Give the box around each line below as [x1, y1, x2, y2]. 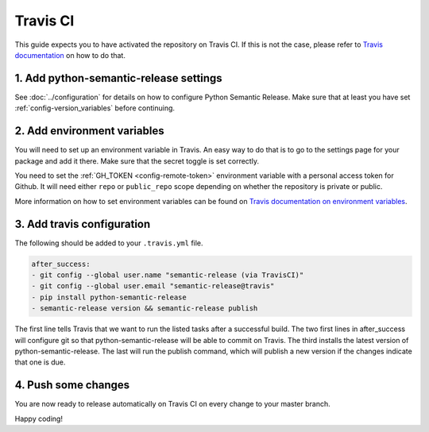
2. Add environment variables [14, 124, 164, 138]
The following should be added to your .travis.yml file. [14, 238, 203, 248]
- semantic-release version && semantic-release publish [31, 304, 258, 313]
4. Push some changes [14, 378, 130, 392]
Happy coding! [14, 414, 64, 423]
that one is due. [14, 357, 66, 367]
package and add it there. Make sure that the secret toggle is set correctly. [14, 156, 260, 166]
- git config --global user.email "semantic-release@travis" [31, 282, 275, 291]
